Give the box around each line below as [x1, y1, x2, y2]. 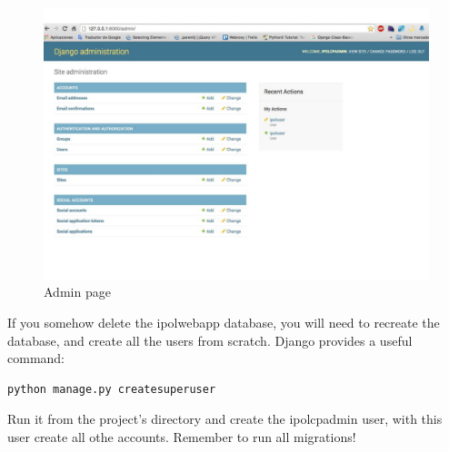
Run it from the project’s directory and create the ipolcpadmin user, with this [7, 409, 443, 428]
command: [7, 349, 65, 368]
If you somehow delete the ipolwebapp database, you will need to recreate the [7, 312, 440, 331]
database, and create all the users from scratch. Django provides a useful [7, 330, 413, 349]
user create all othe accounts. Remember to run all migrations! [7, 427, 356, 446]
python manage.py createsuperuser [7, 382, 216, 396]
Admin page [44, 282, 111, 301]
